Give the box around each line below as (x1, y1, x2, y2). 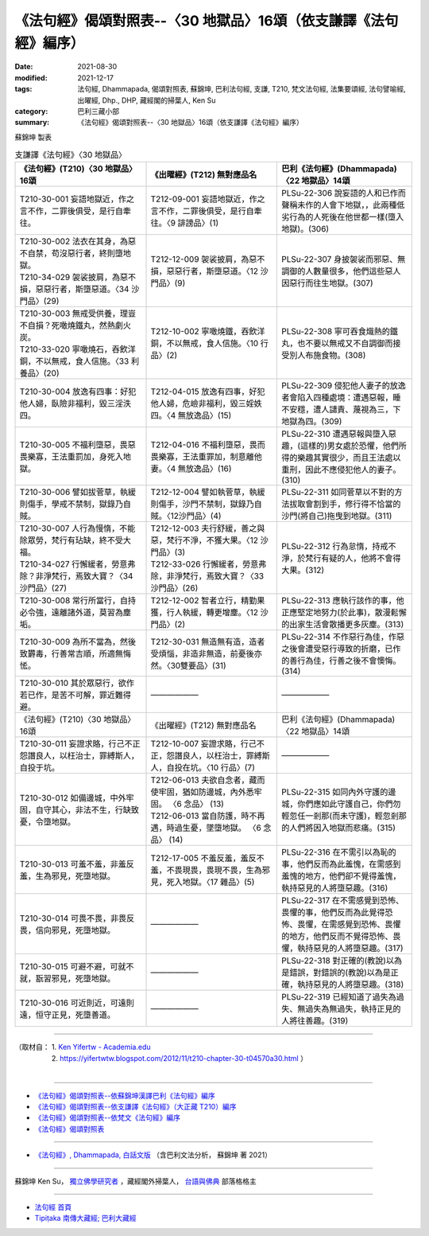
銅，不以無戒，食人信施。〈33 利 (19, 356, 140, 367)
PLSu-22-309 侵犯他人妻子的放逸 (281, 380, 407, 392)
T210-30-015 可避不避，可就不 (19, 961, 134, 973)
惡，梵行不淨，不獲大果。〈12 (150, 535, 258, 546)
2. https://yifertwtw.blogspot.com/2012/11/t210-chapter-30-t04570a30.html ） (51, 1053, 307, 1062)
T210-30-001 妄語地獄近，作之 (19, 193, 135, 205)
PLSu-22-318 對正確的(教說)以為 (281, 955, 403, 966)
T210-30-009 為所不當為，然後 (19, 637, 137, 648)
